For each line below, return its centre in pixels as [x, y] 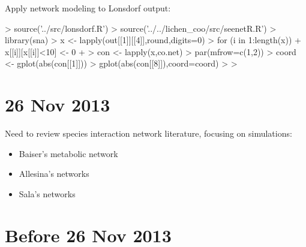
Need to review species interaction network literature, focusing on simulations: [148, 133]
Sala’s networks [47, 193]
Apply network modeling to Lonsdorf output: [88, 8]
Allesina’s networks [54, 174]
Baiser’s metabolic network [68, 153]
